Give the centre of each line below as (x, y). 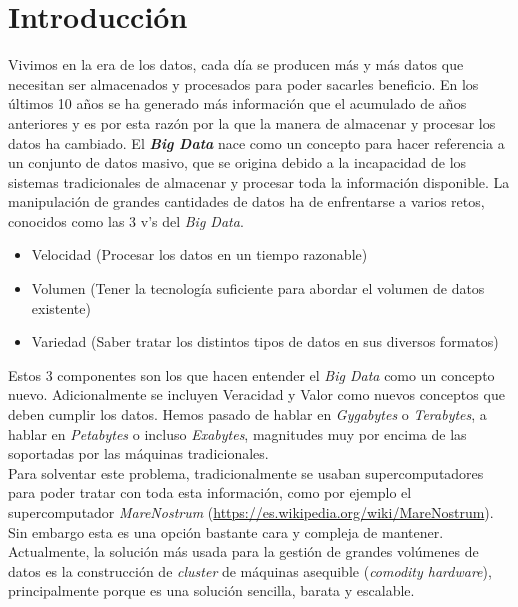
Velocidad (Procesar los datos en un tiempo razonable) (199, 254)
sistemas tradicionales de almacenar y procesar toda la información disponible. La (259, 181)
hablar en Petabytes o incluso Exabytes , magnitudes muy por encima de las (237, 433)
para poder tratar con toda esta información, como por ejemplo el (210, 492)
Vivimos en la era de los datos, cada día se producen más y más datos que (236, 64)
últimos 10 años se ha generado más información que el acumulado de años (237, 103)
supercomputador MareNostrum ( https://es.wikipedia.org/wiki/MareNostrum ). (251, 512)
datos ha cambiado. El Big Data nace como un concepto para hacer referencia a (256, 142)
